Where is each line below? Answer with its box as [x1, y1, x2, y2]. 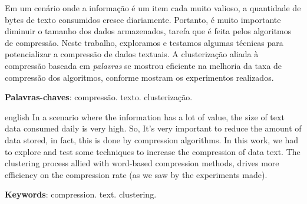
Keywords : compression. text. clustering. [5, 188, 157, 200]
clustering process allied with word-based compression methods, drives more [5, 157, 279, 169]
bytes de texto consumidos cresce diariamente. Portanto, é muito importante [5, 13, 281, 25]
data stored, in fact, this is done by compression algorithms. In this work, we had [5, 133, 299, 146]
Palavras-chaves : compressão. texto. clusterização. [5, 91, 193, 103]
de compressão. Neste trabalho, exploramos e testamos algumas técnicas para [5, 36, 283, 48]
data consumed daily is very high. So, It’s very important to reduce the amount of [5, 122, 302, 134]
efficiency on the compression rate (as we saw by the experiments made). [5, 168, 268, 180]
